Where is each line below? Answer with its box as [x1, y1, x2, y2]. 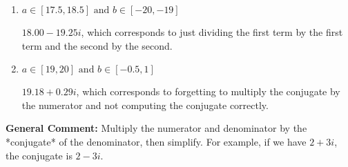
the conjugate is [6, 148, 72, 162]
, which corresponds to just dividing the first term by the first [81, 25, 343, 39]
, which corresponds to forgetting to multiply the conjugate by [76, 84, 340, 99]
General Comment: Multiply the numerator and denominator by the [6, 121, 307, 135]
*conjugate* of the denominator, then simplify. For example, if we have [6, 134, 307, 148]
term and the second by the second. [21, 38, 173, 52]
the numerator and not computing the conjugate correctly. [21, 97, 269, 112]
